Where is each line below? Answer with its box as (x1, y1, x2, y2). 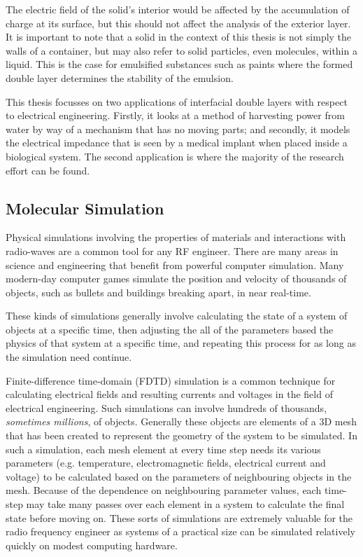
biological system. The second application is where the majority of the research (6, 149, 344, 163)
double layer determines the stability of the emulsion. (6, 70, 234, 85)
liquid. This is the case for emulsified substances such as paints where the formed (6, 57, 353, 71)
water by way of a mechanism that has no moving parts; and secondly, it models (6, 121, 350, 136)
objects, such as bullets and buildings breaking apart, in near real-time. (6, 284, 311, 299)
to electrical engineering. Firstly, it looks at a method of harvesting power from (6, 108, 345, 123)
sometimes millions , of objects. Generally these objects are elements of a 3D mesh (6, 414, 357, 429)
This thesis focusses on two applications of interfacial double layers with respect (6, 94, 348, 109)
